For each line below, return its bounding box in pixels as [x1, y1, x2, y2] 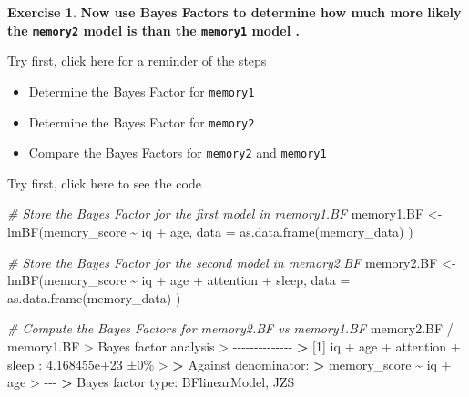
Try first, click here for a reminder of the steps [7, 51, 267, 70]
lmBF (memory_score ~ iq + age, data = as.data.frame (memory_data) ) [7, 222, 413, 240]
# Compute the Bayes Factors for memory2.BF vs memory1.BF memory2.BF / [7, 319, 454, 338]
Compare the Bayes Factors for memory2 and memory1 [28, 143, 327, 162]
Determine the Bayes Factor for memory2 [28, 112, 255, 131]
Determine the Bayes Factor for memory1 [28, 81, 255, 100]
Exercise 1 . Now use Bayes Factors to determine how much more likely [7, 3, 462, 21]
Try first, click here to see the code [7, 173, 201, 192]
